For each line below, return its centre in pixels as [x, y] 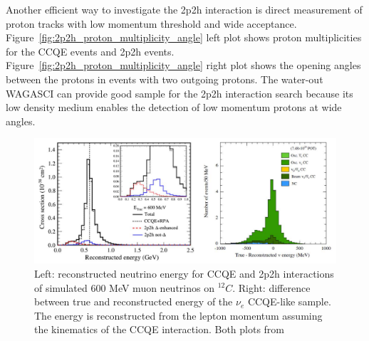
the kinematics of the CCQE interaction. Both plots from [160, 329]
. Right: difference [271, 287]
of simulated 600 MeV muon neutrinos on [124, 287]
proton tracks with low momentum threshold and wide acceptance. [151, 23]
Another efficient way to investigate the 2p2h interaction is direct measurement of [184, 9]
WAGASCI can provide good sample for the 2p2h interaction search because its [180, 93]
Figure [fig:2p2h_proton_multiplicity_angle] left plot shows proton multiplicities [184, 37]
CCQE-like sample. [289, 301]
